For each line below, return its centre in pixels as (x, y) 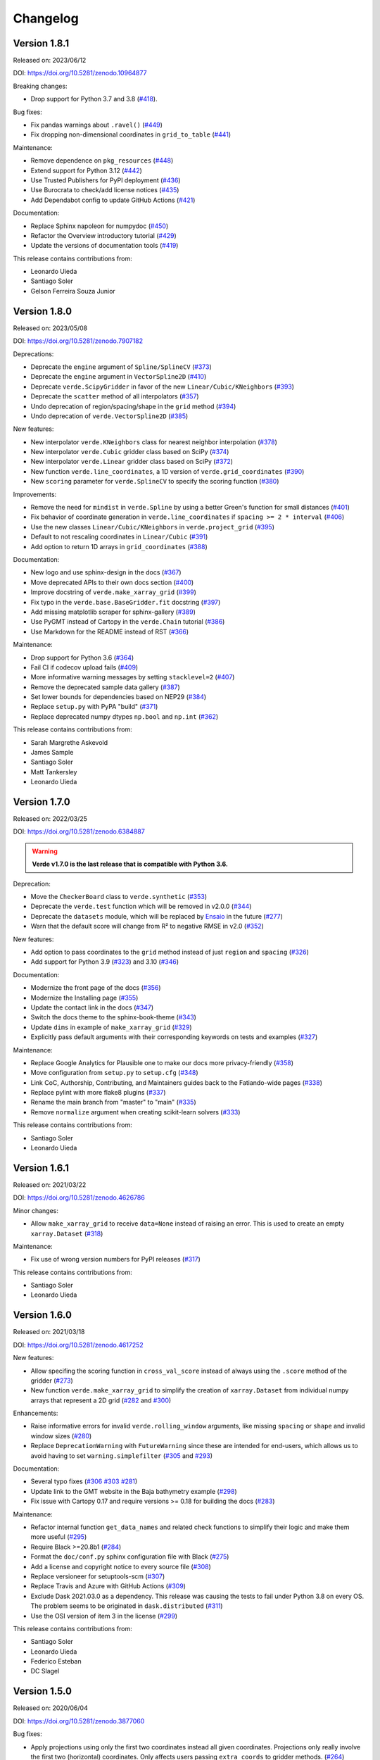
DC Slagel (45, 1671)
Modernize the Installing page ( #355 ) (84, 998)
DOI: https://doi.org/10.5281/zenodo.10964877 (80, 73)
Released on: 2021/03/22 (50, 1184)
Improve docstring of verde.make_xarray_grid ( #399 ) (113, 592)
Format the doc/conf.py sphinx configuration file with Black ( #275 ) (130, 1557)
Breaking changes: (40, 86)
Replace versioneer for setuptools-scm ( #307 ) (98, 1576)
